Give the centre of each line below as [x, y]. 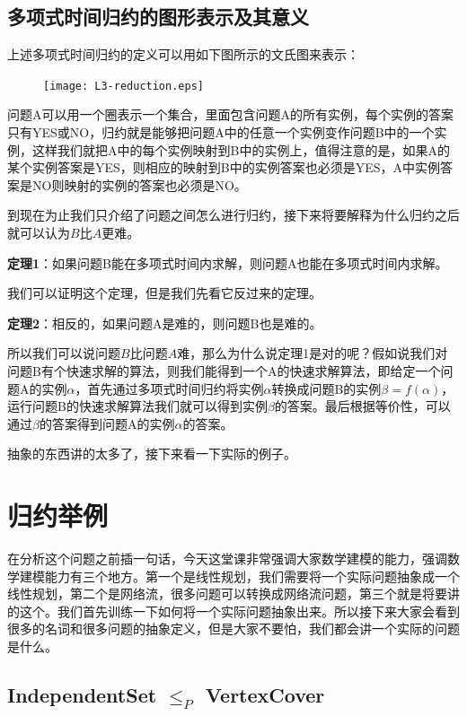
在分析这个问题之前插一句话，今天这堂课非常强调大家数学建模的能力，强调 [227, 559]
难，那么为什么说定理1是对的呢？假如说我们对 [313, 353]
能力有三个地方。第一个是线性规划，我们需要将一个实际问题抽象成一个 [252, 576]
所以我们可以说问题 [64, 353]
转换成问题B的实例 [326, 388]
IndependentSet [82, 695]
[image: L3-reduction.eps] [123, 86]
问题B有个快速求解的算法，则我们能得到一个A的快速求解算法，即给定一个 [224, 370]
